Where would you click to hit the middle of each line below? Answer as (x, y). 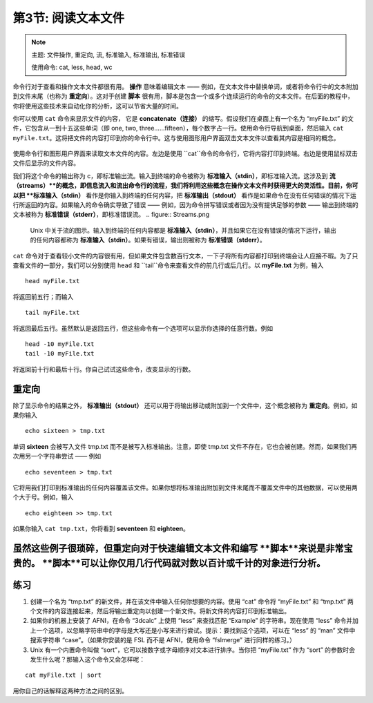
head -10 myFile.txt (60, 344)
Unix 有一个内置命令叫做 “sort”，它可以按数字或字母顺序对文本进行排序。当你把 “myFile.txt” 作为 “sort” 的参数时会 (193, 650)
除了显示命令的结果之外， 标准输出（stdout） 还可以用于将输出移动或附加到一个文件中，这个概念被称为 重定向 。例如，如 (185, 405)
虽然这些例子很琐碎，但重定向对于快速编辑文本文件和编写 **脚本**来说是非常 (178, 548)
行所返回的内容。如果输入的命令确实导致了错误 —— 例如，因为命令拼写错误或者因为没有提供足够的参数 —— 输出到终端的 (185, 205)
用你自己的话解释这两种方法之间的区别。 (70, 691)
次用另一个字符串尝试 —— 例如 (57, 456)
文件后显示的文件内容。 (46, 163)
